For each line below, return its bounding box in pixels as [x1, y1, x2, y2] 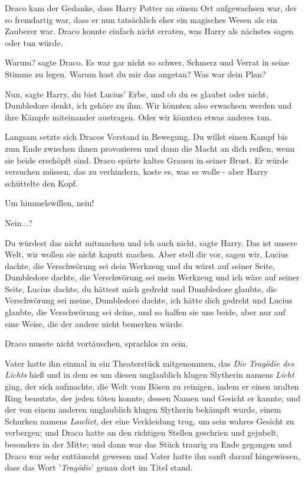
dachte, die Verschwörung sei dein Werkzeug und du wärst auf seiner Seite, [5, 259, 275, 272]
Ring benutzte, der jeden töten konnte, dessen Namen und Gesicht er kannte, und [5, 391, 301, 404]
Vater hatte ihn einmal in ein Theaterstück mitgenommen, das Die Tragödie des [5, 357, 294, 369]
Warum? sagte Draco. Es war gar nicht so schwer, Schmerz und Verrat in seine [5, 56, 290, 68]
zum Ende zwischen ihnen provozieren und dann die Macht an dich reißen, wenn [5, 142, 295, 154]
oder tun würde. [5, 36, 63, 48]
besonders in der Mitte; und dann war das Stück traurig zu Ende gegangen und [5, 438, 292, 450]
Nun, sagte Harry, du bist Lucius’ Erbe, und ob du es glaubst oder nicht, [5, 87, 268, 100]
